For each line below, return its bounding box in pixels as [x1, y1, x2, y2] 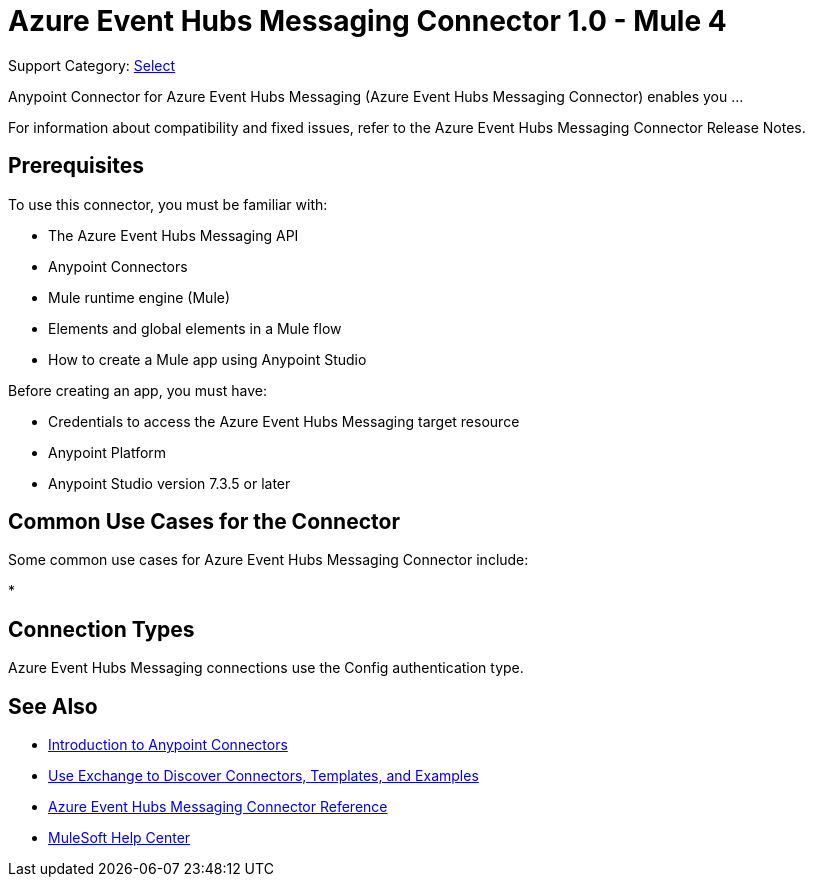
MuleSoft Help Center [48, 829, 191, 847]
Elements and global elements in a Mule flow [48, 319, 342, 337]
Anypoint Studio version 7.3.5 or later [48, 474, 291, 492]
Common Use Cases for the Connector [8, 509, 400, 535]
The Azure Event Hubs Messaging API [48, 226, 299, 244]
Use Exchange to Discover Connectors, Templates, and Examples [48, 767, 479, 785]
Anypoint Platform [48, 443, 167, 461]
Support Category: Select [8, 56, 176, 74]
